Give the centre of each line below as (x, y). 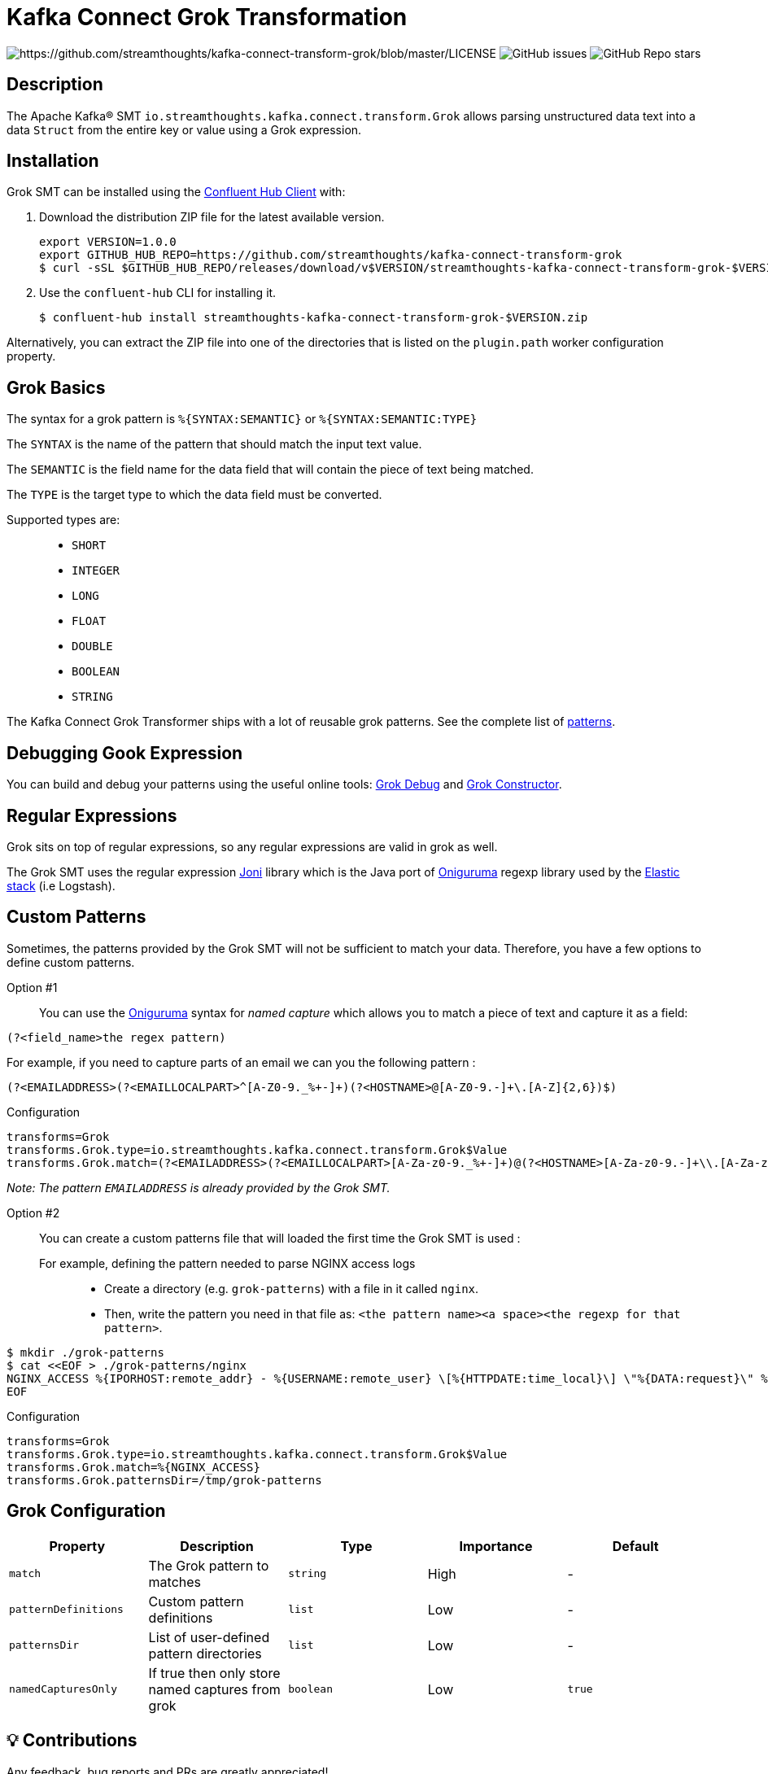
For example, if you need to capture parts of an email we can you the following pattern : (241, 1062)
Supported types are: (63, 520)
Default (635, 1546)
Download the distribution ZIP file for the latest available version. (212, 217)
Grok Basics (56, 387)
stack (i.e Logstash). (61, 885)
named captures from (214, 1689)
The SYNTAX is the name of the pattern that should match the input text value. (214, 444)
